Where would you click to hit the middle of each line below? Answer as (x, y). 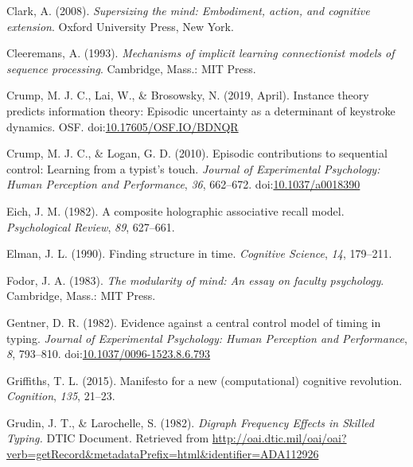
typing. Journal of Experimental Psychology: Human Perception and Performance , (207, 338)
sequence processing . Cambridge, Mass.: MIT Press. (131, 68)
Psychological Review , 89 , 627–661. (91, 226)
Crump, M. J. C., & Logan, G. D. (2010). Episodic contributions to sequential (197, 153)
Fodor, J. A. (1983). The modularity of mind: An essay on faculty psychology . (195, 280)
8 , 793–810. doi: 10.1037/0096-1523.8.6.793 (109, 354)
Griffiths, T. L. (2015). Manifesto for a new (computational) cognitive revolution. (205, 380)
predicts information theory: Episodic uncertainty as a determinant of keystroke (201, 110)
